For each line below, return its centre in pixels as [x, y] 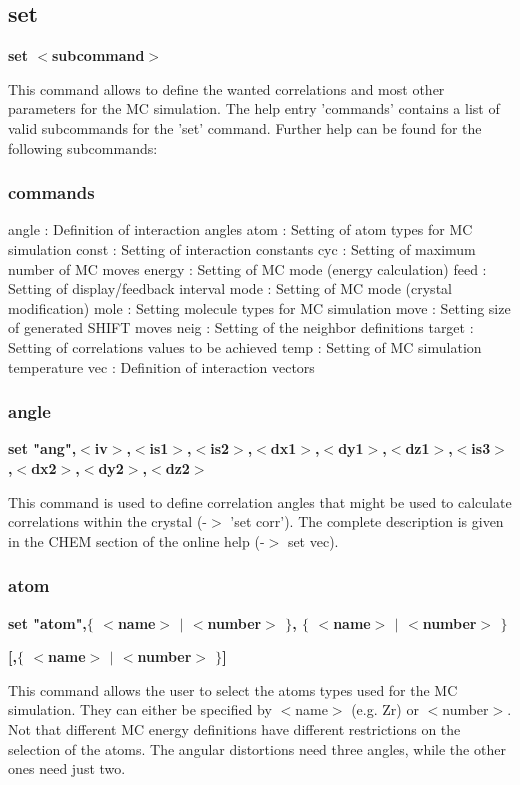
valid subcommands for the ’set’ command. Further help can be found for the [245, 127]
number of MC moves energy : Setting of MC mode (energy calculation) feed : [247, 268]
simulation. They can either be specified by [140, 709]
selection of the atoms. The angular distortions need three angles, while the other [257, 748]
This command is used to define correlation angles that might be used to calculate [260, 501]
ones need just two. [67, 768]
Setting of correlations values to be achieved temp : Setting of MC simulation [245, 346]
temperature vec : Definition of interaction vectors [161, 366]
